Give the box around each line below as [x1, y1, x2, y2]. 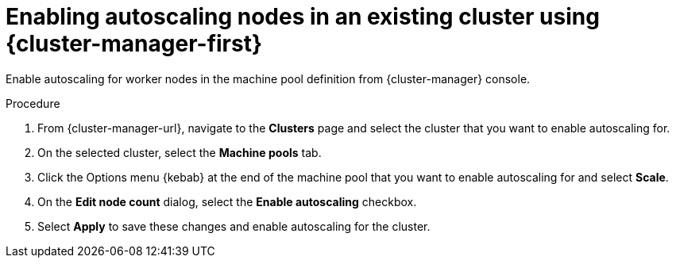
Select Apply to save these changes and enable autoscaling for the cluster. [37, 219, 431, 233]
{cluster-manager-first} [6, 30, 263, 57]
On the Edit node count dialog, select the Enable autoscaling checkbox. [37, 194, 417, 209]
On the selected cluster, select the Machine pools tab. [37, 145, 322, 159]
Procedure [6, 96, 60, 110]
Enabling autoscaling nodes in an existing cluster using [6, 3, 600, 30]
